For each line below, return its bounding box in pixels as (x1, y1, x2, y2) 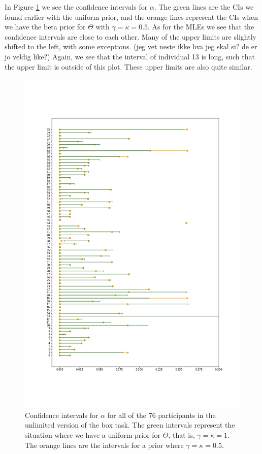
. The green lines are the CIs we (154, 2, 254, 12)
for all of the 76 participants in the (107, 409, 216, 420)
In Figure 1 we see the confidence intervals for (5, 2, 148, 12)
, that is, (168, 429, 195, 440)
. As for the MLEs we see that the (148, 21, 254, 32)
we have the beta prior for (5, 21, 86, 32)
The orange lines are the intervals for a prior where (25, 439, 184, 450)
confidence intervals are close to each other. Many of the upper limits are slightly (5, 31, 256, 42)
